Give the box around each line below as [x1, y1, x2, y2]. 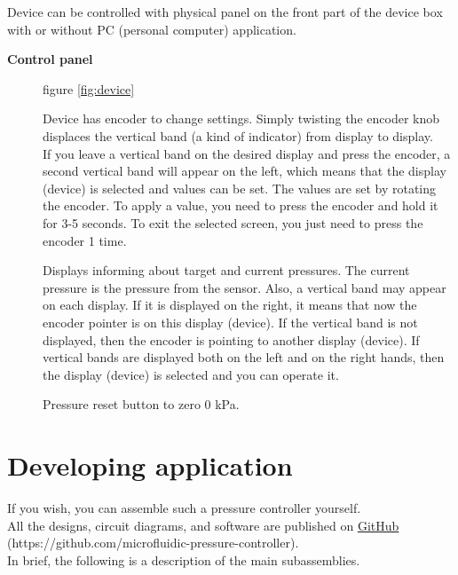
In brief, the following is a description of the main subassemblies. [7, 550, 360, 569]
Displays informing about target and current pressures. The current [43, 261, 410, 280]
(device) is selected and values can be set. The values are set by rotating [43, 178, 437, 197]
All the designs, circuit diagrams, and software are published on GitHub [7, 516, 399, 534]
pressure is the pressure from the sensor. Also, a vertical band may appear [43, 278, 446, 296]
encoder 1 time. [43, 231, 127, 249]
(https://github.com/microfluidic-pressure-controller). [7, 533, 299, 552]
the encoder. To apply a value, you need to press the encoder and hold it [43, 196, 438, 215]
